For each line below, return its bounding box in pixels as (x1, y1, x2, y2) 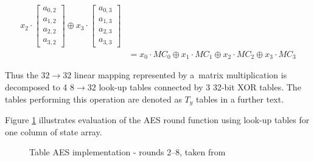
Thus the (5, 69, 38, 81)
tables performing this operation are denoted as (5, 92, 182, 105)
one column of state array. (5, 125, 102, 138)
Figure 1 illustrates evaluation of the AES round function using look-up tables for (5, 113, 310, 126)
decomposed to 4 (5, 81, 68, 93)
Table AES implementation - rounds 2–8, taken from (29, 146, 226, 158)
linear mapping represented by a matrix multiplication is (74, 69, 287, 81)
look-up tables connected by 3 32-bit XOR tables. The (99, 81, 301, 93)
